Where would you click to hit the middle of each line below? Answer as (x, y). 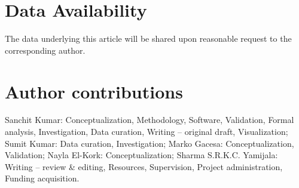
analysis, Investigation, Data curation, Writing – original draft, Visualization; (147, 132)
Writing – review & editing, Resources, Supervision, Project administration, (144, 166)
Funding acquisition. (42, 178)
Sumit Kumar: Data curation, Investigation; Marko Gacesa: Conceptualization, (149, 143)
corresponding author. (45, 50)
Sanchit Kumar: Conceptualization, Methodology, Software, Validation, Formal (149, 120)
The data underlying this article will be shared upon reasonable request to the (148, 38)
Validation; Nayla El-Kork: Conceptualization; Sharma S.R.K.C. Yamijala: (141, 155)
